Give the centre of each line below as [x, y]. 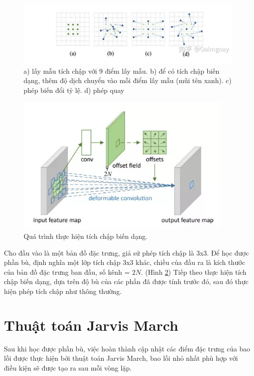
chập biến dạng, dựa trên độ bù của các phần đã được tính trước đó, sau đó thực [126, 281]
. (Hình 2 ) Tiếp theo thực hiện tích [194, 272]
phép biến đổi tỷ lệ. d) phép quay [74, 90]
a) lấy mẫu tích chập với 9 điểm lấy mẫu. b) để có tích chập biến [122, 71]
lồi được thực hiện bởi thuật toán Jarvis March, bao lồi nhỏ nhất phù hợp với [121, 358]
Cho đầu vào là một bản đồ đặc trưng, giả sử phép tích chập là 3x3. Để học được [127, 252]
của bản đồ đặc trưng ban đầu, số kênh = [67, 272]
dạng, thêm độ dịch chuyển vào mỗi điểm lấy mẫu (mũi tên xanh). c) [128, 80]
